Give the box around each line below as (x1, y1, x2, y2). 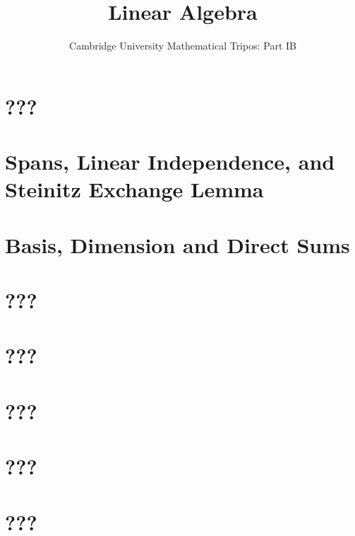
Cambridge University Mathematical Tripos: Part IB (69, 38, 296, 53)
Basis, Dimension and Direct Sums (5, 230, 350, 259)
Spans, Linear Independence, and (5, 147, 335, 176)
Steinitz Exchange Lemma (5, 175, 264, 204)
